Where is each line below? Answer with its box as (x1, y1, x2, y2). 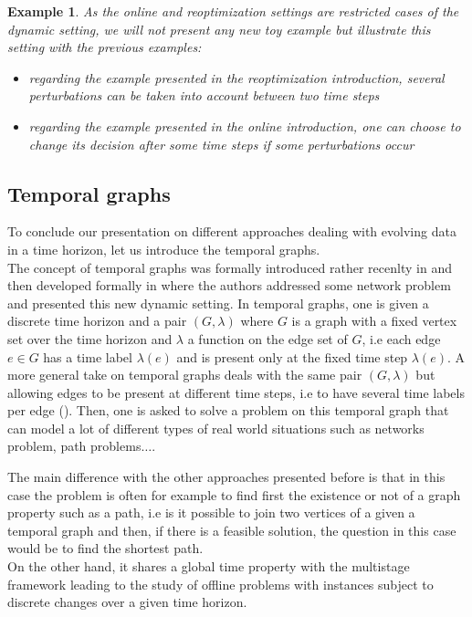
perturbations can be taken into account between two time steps (28, 86, 380, 105)
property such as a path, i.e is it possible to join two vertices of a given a (7, 503, 415, 522)
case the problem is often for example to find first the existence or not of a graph (7, 485, 461, 504)
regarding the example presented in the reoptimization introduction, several (28, 68, 445, 87)
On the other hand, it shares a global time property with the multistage (7, 557, 410, 576)
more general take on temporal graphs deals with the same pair (7, 365, 362, 384)
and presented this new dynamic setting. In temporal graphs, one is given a (7, 293, 429, 312)
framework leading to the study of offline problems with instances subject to (7, 574, 434, 593)
